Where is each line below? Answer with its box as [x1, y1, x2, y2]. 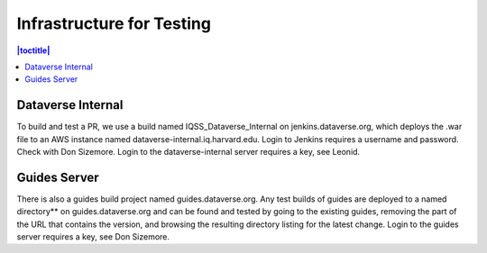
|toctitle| [16, 45, 51, 56]
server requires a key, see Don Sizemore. [16, 231, 170, 242]
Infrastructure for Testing [16, 14, 212, 33]
